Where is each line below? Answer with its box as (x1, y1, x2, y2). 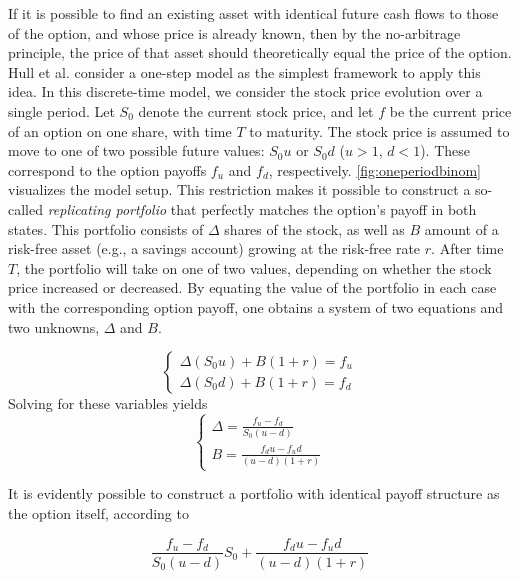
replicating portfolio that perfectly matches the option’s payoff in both (47, 198, 477, 219)
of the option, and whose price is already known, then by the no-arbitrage (8, 22, 461, 43)
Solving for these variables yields (8, 393, 208, 414)
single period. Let (8, 100, 115, 121)
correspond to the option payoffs (8, 159, 207, 180)
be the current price (389, 100, 512, 121)
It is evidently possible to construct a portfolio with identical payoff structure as (8, 483, 500, 504)
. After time (431, 238, 504, 259)
